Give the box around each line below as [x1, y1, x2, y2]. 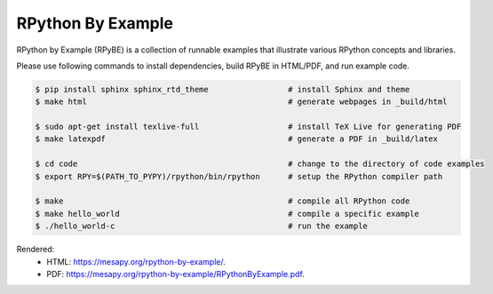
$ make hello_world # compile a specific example [35, 209, 419, 219]
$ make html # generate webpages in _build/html [35, 97, 448, 107]
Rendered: [16, 244, 55, 255]
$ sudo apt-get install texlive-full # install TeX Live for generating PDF [35, 122, 462, 132]
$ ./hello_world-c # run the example [35, 221, 369, 231]
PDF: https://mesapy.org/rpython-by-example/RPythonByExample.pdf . [46, 268, 306, 279]
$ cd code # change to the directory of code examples [35, 159, 485, 169]
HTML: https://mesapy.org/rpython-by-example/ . [46, 256, 226, 266]
